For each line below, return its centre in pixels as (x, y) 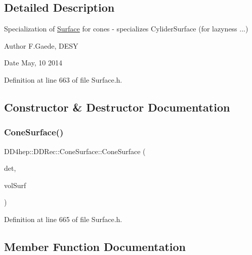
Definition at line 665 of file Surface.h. (63, 219)
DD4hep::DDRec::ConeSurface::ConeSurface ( (75, 151)
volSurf (15, 185)
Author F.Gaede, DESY (41, 45)
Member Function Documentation (95, 246)
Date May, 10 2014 (33, 63)
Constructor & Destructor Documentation (117, 107)
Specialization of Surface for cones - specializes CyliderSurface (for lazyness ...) (126, 29)
